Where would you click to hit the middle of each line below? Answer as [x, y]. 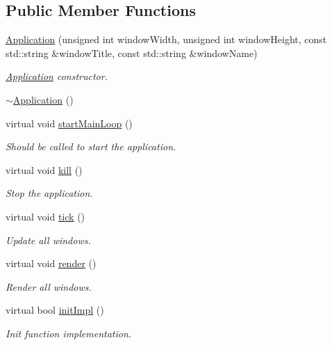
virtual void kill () [44, 169]
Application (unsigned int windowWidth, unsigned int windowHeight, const [166, 39]
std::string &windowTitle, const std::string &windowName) [132, 53]
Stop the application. [49, 193]
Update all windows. [48, 240]
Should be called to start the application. [91, 146]
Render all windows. [49, 286]
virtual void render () [51, 263]
